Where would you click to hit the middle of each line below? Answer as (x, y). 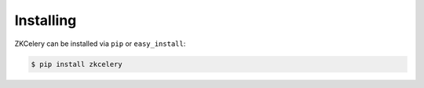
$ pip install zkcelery (77, 64)
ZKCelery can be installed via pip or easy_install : (100, 44)
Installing (46, 20)
